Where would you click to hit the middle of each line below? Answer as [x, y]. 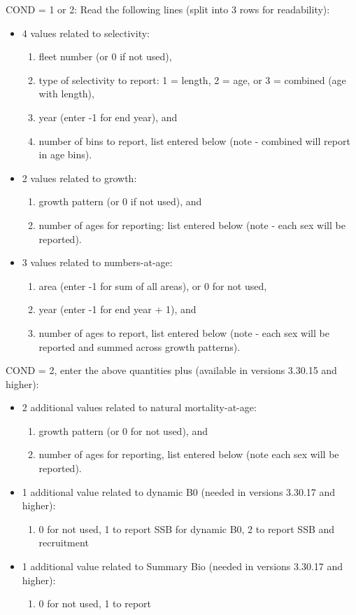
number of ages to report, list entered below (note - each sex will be [184, 332]
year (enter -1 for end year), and [108, 117]
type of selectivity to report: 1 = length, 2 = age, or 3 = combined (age [192, 80]
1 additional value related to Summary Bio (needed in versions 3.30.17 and [183, 566]
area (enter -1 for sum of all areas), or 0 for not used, [153, 285]
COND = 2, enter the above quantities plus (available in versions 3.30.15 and [171, 370]
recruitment [64, 543]
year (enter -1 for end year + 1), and [118, 309]
